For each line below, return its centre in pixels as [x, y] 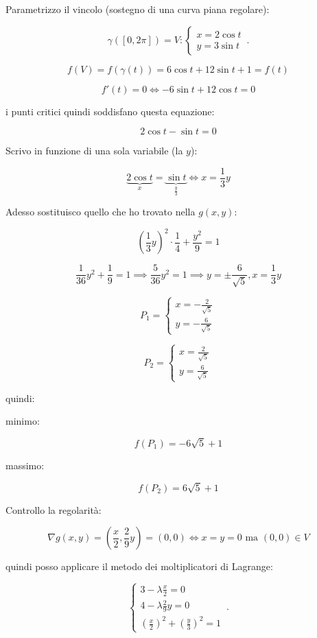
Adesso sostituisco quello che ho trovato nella [101, 212]
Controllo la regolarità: [54, 509]
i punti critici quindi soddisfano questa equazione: [110, 111]
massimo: [25, 465]
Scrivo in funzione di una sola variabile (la [94, 151]
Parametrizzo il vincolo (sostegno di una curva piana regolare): [138, 9]
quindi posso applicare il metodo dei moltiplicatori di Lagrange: [139, 566]
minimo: [23, 421]
